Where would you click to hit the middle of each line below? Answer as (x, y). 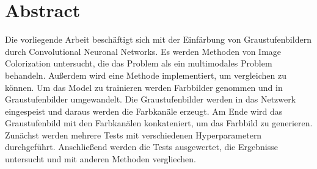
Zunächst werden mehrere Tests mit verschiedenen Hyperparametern (133, 135)
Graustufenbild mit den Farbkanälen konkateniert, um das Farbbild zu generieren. (159, 123)
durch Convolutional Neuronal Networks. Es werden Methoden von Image (143, 51)
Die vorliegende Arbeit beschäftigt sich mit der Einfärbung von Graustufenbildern (158, 39)
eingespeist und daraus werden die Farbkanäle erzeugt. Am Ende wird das (144, 111)
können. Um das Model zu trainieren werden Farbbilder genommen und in (144, 87)
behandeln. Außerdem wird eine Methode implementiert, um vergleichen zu (146, 75)
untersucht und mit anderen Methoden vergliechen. (100, 159)
